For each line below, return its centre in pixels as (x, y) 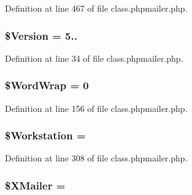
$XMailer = (35, 185)
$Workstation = (45, 135)
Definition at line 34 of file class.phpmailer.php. (94, 58)
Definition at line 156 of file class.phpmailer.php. (96, 108)
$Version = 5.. (41, 35)
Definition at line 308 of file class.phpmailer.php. (96, 158)
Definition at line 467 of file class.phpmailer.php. (96, 8)
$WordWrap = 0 (47, 85)
